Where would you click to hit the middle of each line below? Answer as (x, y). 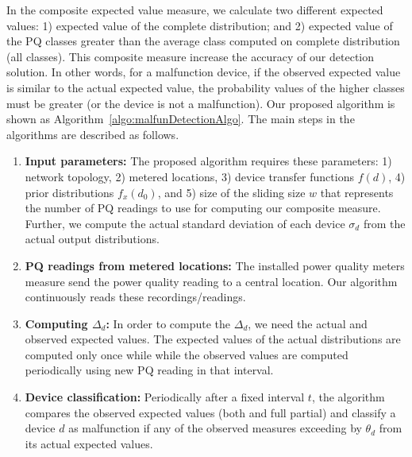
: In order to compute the (168, 323)
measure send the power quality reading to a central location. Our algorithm (211, 281)
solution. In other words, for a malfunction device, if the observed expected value (204, 72)
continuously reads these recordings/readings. (135, 297)
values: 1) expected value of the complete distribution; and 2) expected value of (200, 25)
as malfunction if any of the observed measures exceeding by (215, 428)
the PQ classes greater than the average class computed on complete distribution (203, 41)
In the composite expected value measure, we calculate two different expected (195, 10)
